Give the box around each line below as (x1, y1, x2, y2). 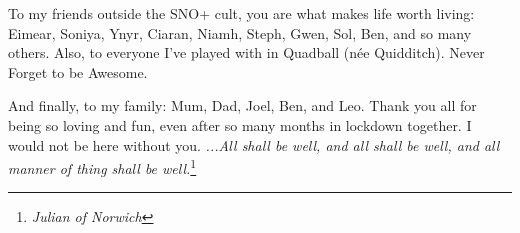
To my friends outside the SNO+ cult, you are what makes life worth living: (8, 3, 475, 23)
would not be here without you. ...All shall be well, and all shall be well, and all (8, 134, 500, 155)
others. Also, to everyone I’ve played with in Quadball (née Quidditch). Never (8, 42, 485, 63)
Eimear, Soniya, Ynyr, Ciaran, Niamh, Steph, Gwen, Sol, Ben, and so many (8, 22, 472, 43)
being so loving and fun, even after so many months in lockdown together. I (8, 114, 472, 135)
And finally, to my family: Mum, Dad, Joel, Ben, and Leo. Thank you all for (8, 95, 477, 116)
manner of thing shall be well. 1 (8, 155, 197, 178)
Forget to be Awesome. (8, 61, 148, 82)
